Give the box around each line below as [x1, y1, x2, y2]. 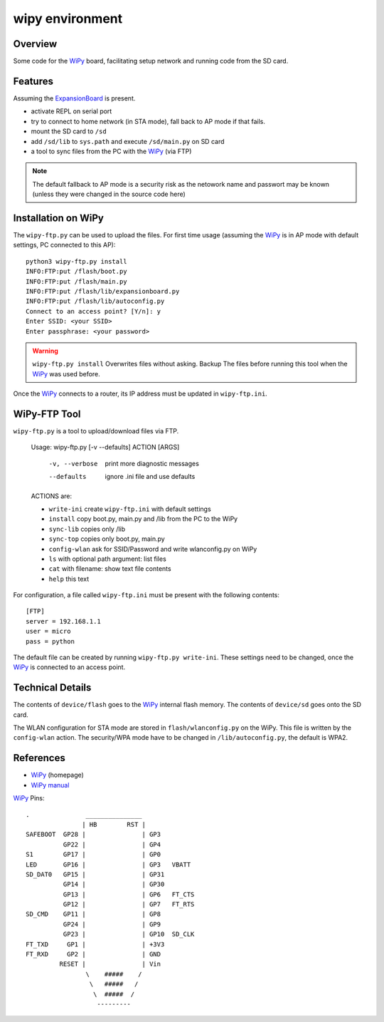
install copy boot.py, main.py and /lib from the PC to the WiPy [48, 515, 238, 523]
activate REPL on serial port [31, 107, 112, 115]
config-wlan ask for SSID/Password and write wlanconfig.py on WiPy [48, 544, 257, 553]
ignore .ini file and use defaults [105, 473, 196, 481]
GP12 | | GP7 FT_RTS [63, 900, 195, 909]
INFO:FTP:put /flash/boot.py [26, 267, 127, 276]
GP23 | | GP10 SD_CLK [63, 930, 195, 939]
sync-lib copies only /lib [48, 525, 126, 533]
